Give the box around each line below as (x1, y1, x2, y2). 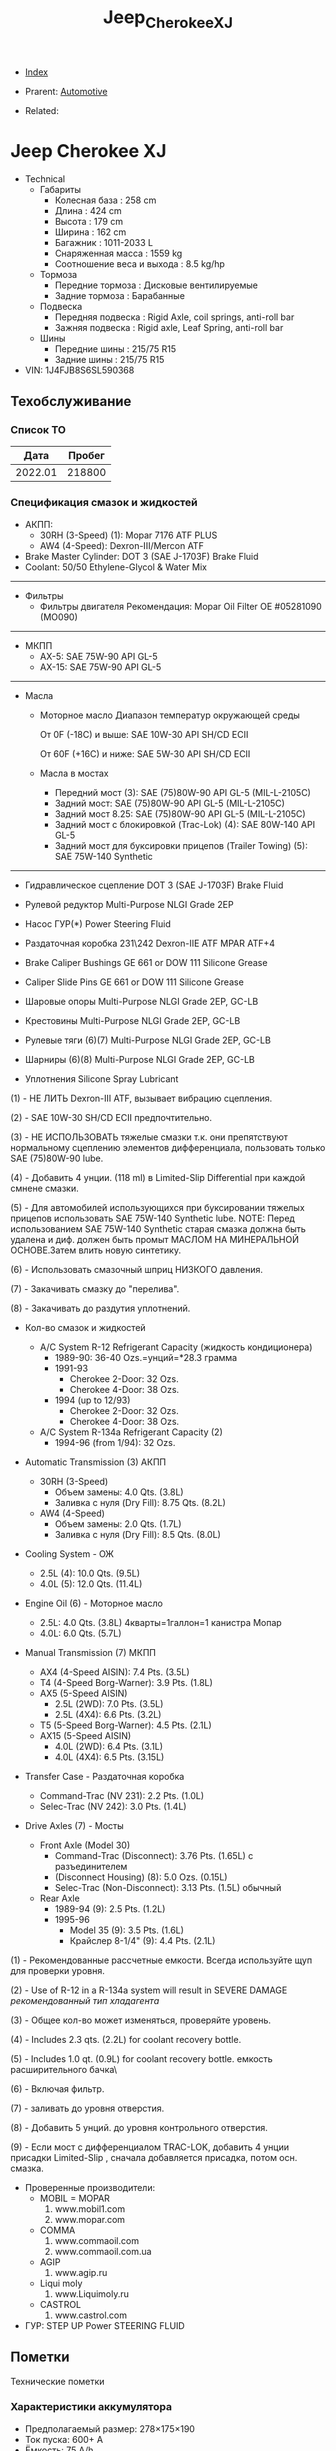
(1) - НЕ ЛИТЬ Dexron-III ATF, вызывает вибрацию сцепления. (10, 1092, 273, 1104)
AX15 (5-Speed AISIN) (39, 1729, 132, 1741)
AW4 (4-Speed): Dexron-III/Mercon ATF (39, 539, 205, 551)
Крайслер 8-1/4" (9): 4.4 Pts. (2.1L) (69, 1934, 216, 1946)
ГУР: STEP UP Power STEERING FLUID (24, 2319, 185, 2331)
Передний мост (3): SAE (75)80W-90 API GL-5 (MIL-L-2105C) (54, 786, 312, 798)
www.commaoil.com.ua (54, 2245, 152, 2257)
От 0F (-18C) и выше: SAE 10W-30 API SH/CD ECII (39, 728, 249, 740)
